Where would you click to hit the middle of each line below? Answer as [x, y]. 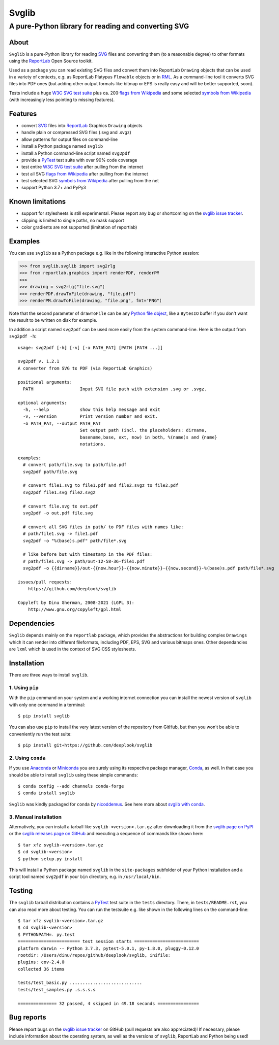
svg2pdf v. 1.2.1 [39, 361]
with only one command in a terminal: [47, 705]
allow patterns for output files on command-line [70, 139]
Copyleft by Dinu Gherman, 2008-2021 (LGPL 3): [76, 603]
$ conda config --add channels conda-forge [71, 786]
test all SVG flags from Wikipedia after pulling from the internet [85, 174]
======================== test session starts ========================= [109, 942]
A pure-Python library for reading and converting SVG [99, 26]
